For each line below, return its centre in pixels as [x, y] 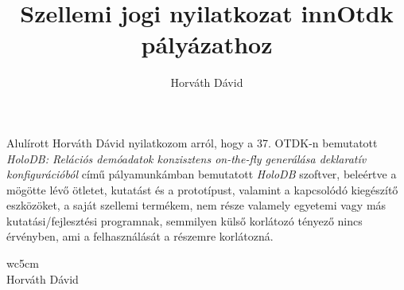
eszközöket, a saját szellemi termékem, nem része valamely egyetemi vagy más [196, 205]
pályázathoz [207, 44]
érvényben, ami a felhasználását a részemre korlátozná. [140, 236]
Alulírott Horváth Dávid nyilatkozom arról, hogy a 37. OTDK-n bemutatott [192, 142]
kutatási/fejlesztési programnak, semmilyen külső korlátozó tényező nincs [185, 220]
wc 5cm [23, 263]
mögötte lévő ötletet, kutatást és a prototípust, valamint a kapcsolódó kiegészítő [202, 189]
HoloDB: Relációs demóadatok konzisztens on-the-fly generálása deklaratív [186, 158]
